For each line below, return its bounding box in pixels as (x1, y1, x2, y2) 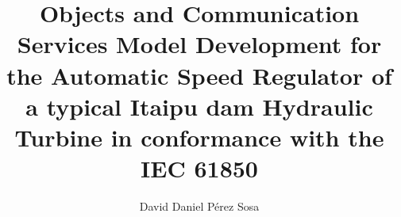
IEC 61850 (141, 152, 258, 185)
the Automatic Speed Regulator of (6, 59, 392, 91)
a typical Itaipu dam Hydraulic (25, 89, 373, 122)
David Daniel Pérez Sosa (139, 198, 260, 215)
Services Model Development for (17, 28, 382, 60)
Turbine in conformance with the (14, 120, 384, 153)
